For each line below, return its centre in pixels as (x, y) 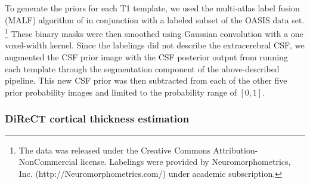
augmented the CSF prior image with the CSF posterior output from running (146, 57)
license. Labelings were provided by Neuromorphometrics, (185, 162)
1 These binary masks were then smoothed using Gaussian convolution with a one (154, 33)
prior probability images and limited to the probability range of (121, 92)
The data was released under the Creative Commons (114, 150)
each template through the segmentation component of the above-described (142, 68)
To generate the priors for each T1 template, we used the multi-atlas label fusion (152, 8)
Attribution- (235, 150)
